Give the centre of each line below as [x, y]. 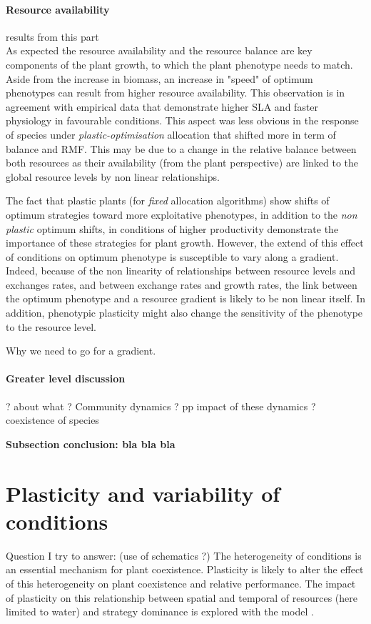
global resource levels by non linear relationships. [113, 176]
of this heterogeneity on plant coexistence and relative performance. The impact [181, 583]
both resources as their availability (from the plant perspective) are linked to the [182, 163]
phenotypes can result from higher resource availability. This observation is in [176, 93]
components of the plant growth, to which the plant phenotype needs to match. [179, 64]
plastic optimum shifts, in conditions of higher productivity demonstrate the [172, 228]
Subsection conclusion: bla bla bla [91, 444]
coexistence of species [52, 420]
